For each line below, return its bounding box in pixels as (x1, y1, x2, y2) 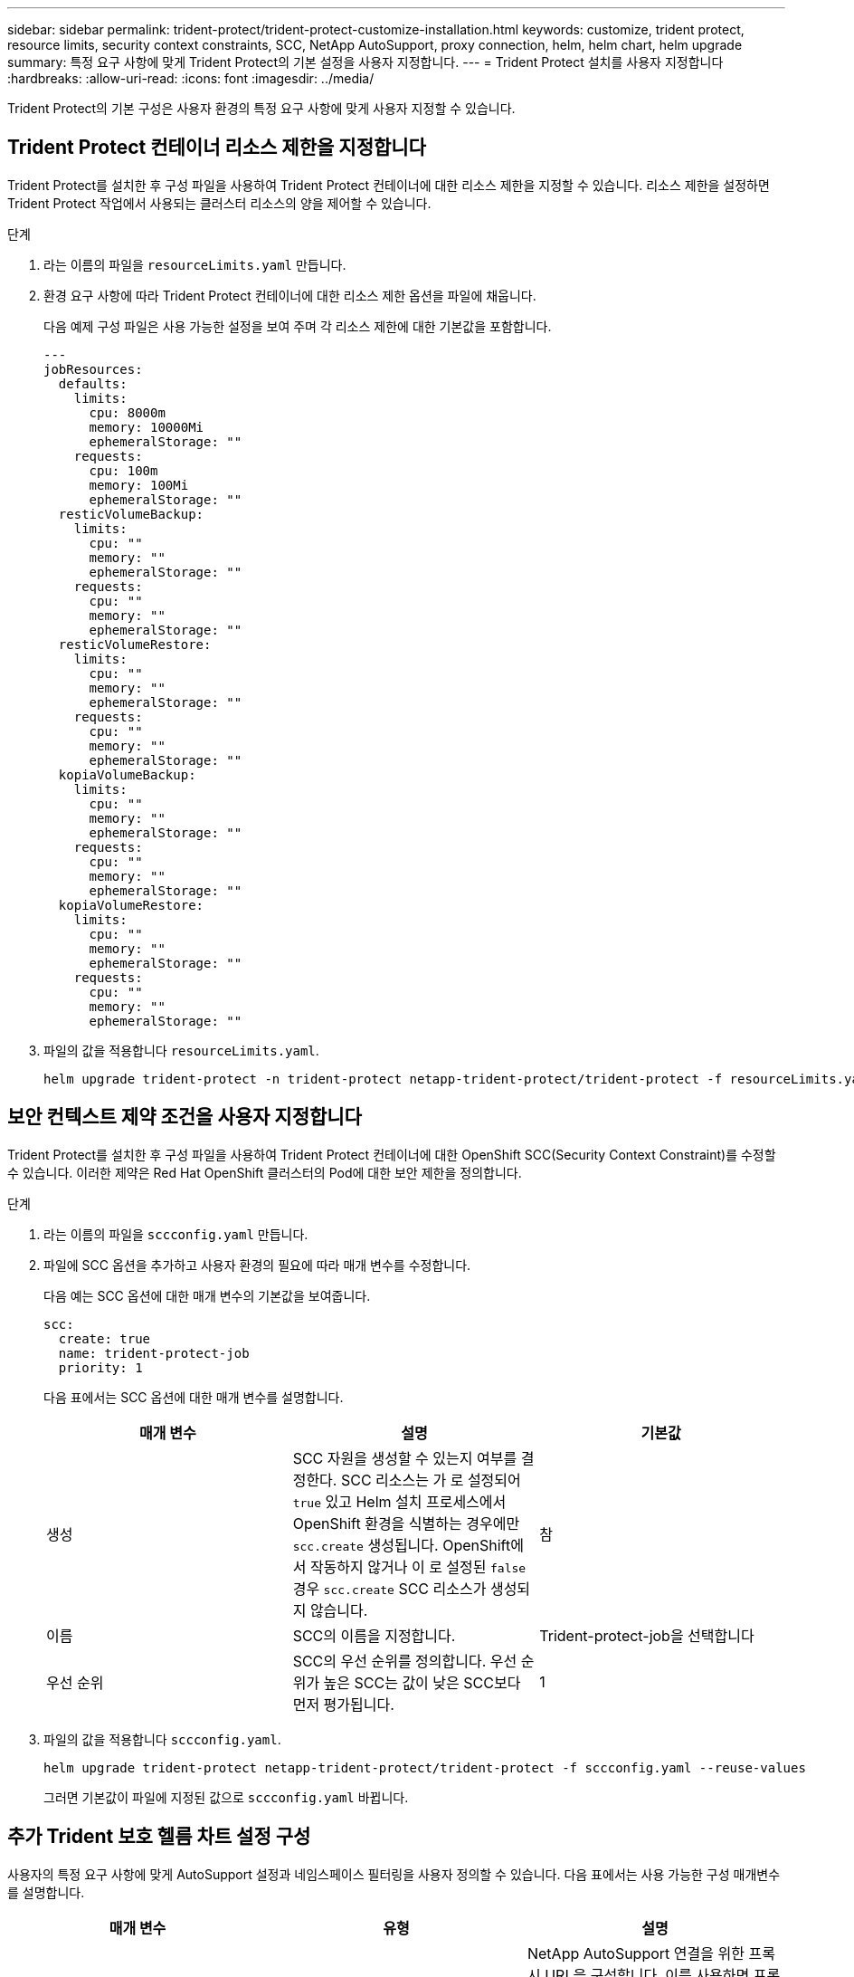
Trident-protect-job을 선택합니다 (539, 1626, 754, 1645)
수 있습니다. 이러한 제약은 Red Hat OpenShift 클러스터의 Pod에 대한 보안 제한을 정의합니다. (7, 1164, 522, 1180)
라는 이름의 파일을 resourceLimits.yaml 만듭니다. (43, 256, 346, 272)
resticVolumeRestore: (58, 636, 212, 652)
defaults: (58, 376, 128, 391)
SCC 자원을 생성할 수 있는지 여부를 (292, 1448, 517, 1467)
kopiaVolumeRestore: (58, 897, 204, 912)
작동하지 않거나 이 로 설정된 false (309, 1557, 527, 1576)
